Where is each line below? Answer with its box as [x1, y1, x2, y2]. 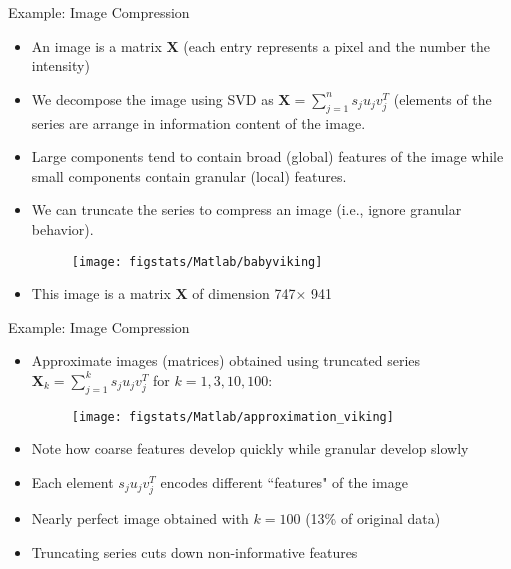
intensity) [31, 55, 90, 76]
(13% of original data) [305, 508, 441, 529]
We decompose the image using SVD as [31, 88, 274, 109]
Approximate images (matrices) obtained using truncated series [31, 350, 421, 371]
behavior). [31, 218, 94, 239]
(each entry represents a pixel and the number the [183, 35, 491, 56]
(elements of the [393, 88, 492, 109]
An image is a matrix [31, 35, 162, 56]
